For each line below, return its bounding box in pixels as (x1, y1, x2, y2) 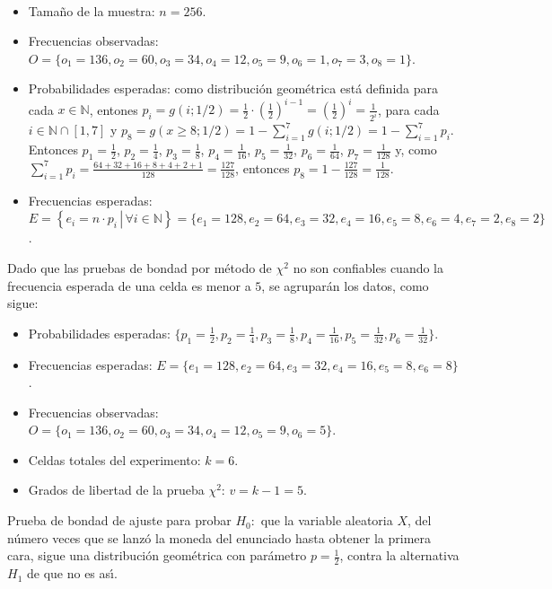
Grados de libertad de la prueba (28, 480, 205, 499)
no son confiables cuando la (293, 258, 444, 277)
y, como (395, 140, 437, 159)
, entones (89, 100, 138, 119)
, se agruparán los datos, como (261, 276, 429, 294)
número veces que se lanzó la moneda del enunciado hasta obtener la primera (7, 528, 432, 547)
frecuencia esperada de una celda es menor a (7, 276, 251, 294)
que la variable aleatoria (260, 511, 393, 530)
